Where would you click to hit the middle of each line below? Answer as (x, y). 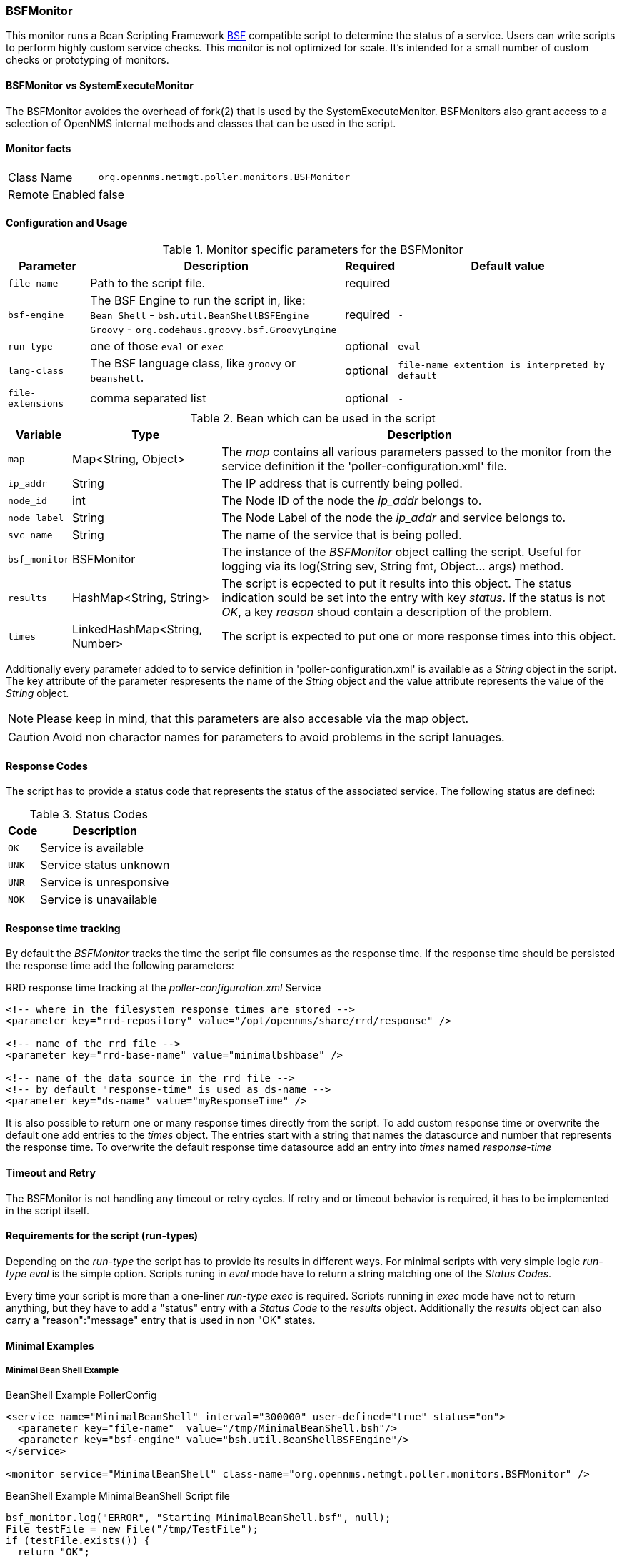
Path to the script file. (148, 283)
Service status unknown (105, 865)
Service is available (92, 848)
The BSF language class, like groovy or (193, 363)
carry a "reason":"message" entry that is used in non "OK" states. (161, 1320)
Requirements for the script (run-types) (102, 1236)
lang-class (36, 370)
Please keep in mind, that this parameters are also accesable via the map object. (253, 719)
